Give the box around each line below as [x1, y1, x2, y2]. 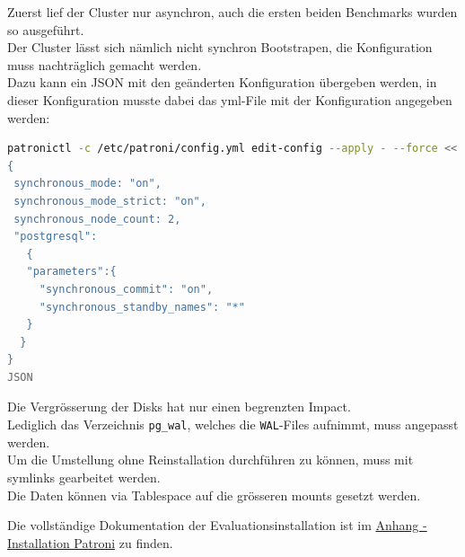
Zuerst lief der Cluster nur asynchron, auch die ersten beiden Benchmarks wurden [7, 3, 458, 21]
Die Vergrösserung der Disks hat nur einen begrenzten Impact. [7, 397, 351, 416]
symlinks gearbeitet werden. [7, 467, 161, 486]
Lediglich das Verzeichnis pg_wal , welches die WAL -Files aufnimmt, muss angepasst [7, 415, 459, 434]
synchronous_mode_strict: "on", [13, 194, 206, 208]
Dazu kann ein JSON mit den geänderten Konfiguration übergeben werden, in [7, 73, 437, 92]
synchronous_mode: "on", [13, 177, 162, 190]
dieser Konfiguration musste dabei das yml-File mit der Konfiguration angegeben [7, 90, 452, 109]
